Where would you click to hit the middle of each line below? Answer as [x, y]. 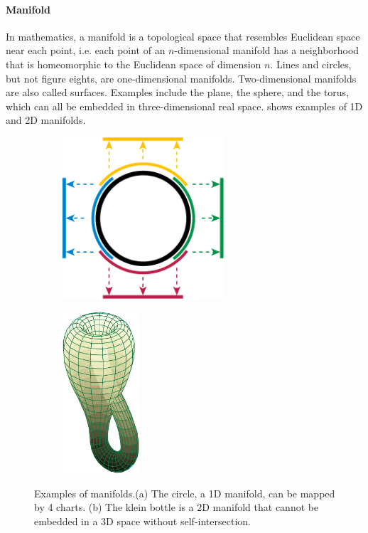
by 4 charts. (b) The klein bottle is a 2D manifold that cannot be [177, 507]
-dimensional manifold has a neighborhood [267, 50]
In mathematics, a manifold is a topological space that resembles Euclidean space [183, 36]
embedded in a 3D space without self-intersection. [142, 521]
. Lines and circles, [311, 64]
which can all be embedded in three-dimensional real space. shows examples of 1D [184, 106]
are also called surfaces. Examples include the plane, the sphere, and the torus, [178, 92]
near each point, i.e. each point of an [86, 50]
